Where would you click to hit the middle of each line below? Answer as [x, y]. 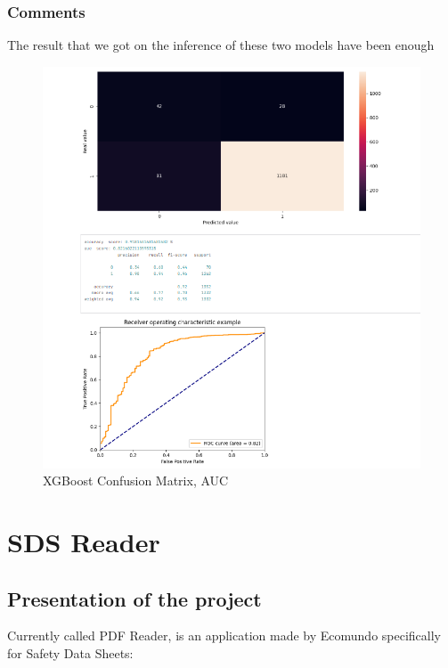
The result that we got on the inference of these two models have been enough [221, 45]
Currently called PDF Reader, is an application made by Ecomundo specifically [224, 635]
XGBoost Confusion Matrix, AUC [136, 481]
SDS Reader [84, 541]
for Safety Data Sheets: [70, 652]
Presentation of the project [134, 598]
